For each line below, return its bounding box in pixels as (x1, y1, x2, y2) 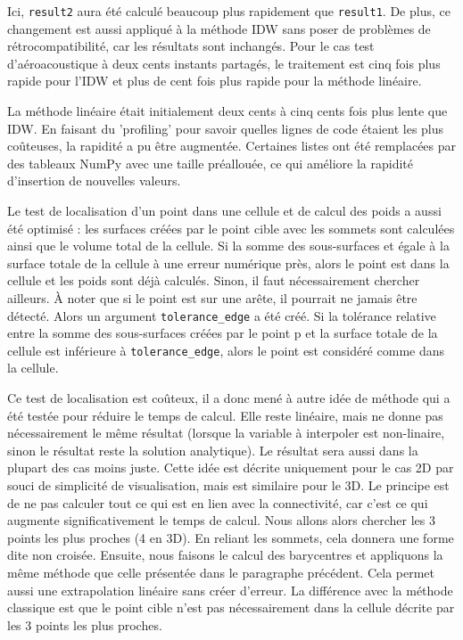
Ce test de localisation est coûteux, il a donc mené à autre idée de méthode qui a (7, 389, 451, 407)
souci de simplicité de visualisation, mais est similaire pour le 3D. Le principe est (7, 476, 450, 495)
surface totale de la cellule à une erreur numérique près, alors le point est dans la (7, 253, 450, 272)
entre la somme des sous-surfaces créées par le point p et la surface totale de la (7, 324, 438, 342)
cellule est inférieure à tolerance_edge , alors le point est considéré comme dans (7, 341, 445, 359)
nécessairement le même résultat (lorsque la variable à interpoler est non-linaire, (7, 423, 445, 442)
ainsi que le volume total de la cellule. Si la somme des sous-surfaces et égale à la (7, 236, 450, 255)
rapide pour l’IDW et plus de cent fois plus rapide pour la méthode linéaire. (7, 71, 422, 90)
